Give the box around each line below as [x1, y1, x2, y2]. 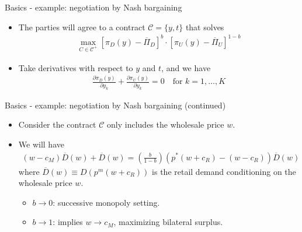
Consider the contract [18, 118, 96, 131]
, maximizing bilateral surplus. [113, 216, 223, 228]
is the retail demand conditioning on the [152, 165, 296, 177]
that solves [185, 20, 224, 33]
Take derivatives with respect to [18, 61, 133, 73]
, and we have [161, 61, 211, 73]
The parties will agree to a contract [18, 20, 145, 33]
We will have [18, 138, 64, 150]
